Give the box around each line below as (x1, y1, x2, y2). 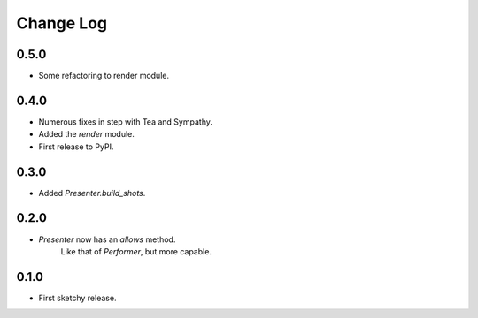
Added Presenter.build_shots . (38, 187, 146, 198)
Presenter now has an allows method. (38, 234, 176, 245)
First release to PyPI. (38, 141, 114, 152)
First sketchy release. (38, 292, 117, 303)
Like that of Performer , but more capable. (60, 246, 212, 256)
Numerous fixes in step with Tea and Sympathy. (38, 116, 212, 127)
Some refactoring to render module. (38, 71, 170, 81)
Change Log (16, 13, 108, 33)
